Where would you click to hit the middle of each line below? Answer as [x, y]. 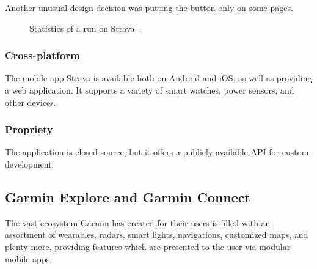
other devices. [31, 102]
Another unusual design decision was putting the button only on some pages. [149, 7]
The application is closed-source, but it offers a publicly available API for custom [157, 152]
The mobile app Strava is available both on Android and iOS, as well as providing [158, 78]
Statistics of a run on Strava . [86, 28]
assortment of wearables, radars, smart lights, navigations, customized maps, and [157, 234]
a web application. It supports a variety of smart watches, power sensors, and [150, 90]
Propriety [29, 129]
